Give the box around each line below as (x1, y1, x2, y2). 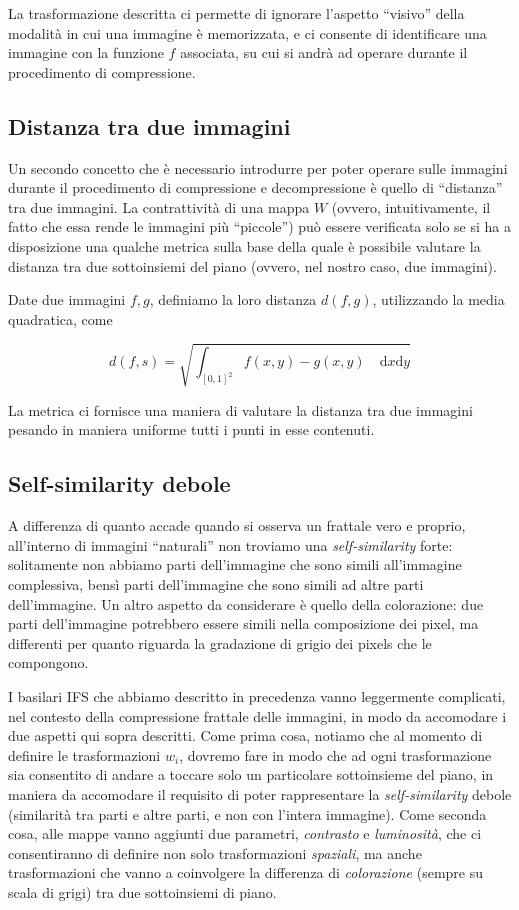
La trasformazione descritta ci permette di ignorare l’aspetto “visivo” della (8, 3, 465, 23)
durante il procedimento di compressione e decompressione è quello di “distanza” (8, 177, 503, 198)
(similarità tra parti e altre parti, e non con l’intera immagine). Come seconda (8, 803, 487, 824)
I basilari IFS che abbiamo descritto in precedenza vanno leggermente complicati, (8, 686, 506, 707)
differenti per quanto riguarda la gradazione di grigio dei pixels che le (8, 632, 432, 653)
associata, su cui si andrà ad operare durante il (180, 42, 468, 63)
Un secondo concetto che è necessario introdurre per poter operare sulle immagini (8, 157, 508, 178)
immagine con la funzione (8, 42, 164, 63)
